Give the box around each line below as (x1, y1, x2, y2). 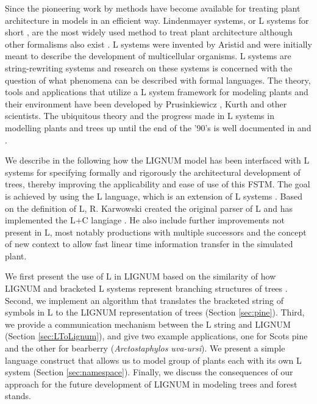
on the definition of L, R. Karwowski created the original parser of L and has (5, 201, 293, 214)
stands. (5, 389, 31, 402)
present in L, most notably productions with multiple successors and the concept (5, 225, 307, 238)
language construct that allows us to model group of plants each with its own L (5, 353, 302, 366)
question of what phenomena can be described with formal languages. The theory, (5, 73, 311, 86)
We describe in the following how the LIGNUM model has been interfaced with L (5, 154, 310, 167)
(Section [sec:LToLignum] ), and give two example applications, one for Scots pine (5, 330, 308, 342)
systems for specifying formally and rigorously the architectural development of (5, 165, 301, 178)
